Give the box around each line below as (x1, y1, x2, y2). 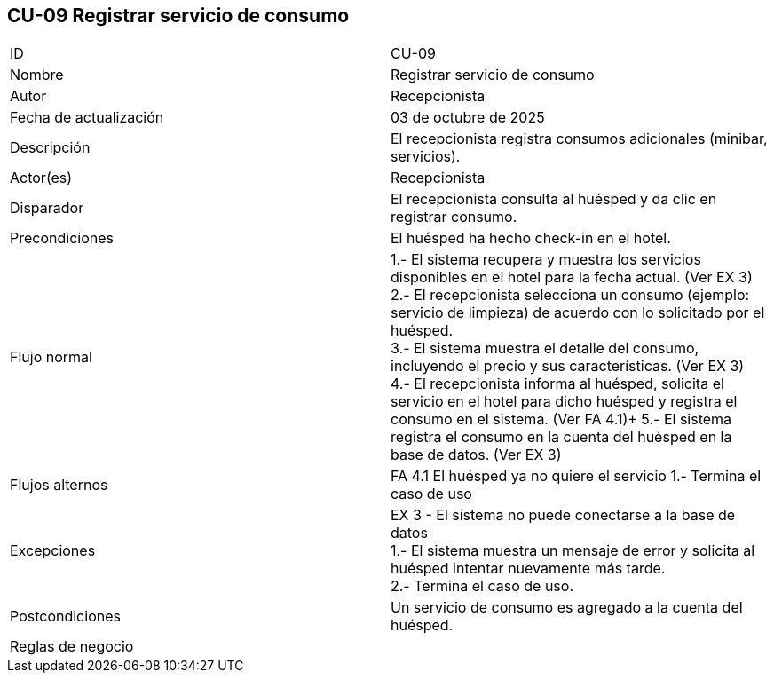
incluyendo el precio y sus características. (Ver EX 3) (391, 357, 745, 376)
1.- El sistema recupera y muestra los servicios (391, 250, 701, 269)
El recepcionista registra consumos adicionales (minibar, (391, 130, 768, 148)
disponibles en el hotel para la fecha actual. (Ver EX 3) (391, 268, 753, 287)
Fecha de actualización (10, 108, 164, 127)
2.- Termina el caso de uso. (391, 577, 573, 596)
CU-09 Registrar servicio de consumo (7, 4, 350, 27)
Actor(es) (10, 169, 73, 187)
